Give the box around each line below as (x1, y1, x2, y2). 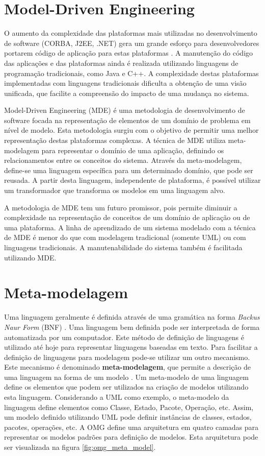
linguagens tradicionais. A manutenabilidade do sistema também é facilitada (4, 242, 243, 252)
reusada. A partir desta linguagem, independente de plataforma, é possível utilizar (4, 175, 261, 185)
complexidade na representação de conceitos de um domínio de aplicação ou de (4, 212, 250, 223)
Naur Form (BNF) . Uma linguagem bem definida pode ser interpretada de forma (4, 321, 260, 332)
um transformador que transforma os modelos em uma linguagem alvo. (4, 185, 225, 196)
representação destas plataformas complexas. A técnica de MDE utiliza (4, 135, 226, 146)
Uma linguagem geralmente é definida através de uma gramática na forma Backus (4, 311, 260, 322)
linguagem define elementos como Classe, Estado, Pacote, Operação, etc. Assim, (4, 401, 254, 412)
